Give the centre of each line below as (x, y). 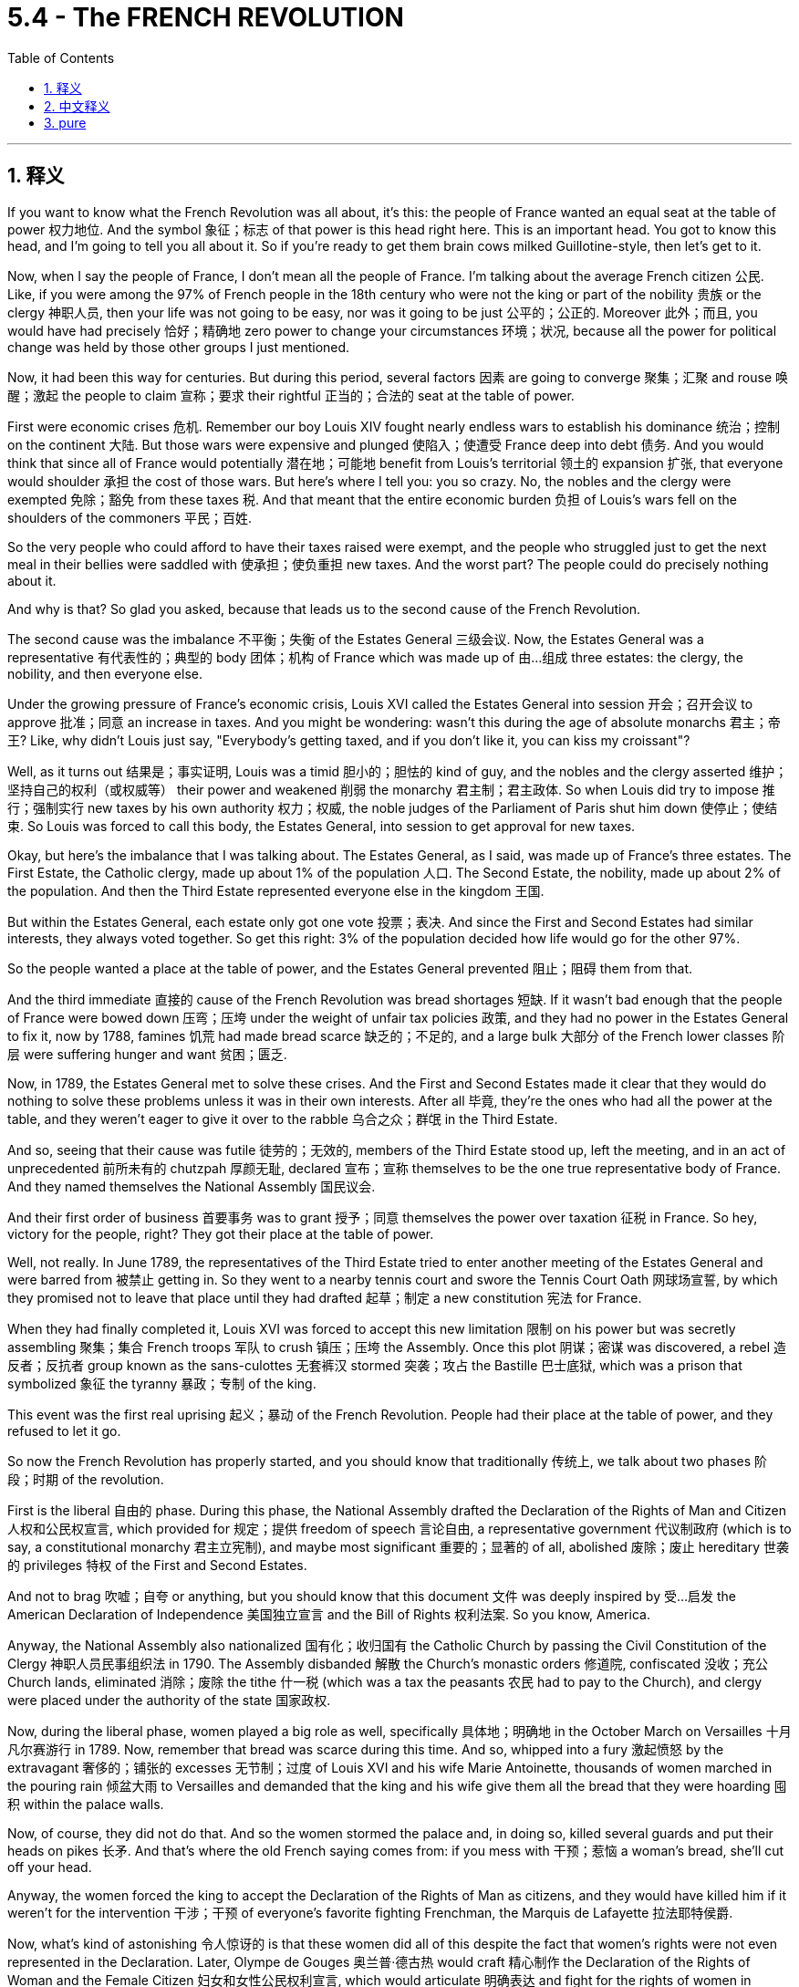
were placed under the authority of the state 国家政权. (169, 1700)
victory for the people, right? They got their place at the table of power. (221, 1233)
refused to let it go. (64, 1430)
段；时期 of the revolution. (86, 1479)
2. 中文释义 (77, 106)
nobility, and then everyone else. (105, 673)
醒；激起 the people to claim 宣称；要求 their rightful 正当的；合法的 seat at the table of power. (291, 395)
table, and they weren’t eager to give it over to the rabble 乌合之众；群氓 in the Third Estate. (283, 1118)
